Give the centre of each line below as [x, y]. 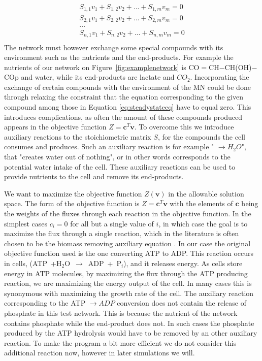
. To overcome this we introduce [184, 127]
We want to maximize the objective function [73, 193]
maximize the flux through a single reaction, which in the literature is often [122, 233]
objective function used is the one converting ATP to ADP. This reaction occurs [129, 253]
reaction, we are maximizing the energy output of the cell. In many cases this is [128, 283]
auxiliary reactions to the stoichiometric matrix [78, 136]
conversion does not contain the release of [182, 303]
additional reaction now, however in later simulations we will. [100, 353]
